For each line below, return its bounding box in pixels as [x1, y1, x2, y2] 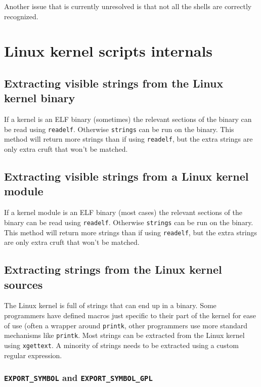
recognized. [4, 11, 38, 21]
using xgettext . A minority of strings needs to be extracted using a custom [4, 339, 239, 350]
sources [4, 276, 43, 292]
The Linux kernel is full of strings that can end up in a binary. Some [4, 300, 216, 311]
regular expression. [4, 350, 62, 360]
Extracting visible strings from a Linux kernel [4, 168, 249, 184]
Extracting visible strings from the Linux [4, 75, 224, 91]
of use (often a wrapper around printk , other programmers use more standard [4, 320, 248, 330]
